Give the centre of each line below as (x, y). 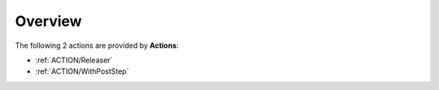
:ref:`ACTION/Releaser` (74, 60)
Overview (48, 21)
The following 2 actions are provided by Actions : (97, 45)
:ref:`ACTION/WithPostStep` (82, 71)
